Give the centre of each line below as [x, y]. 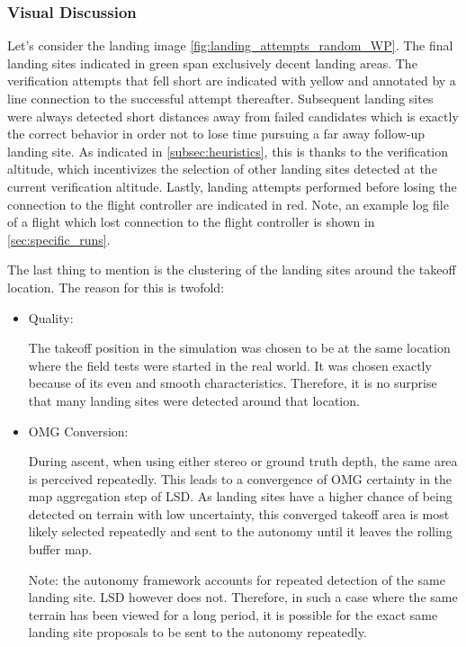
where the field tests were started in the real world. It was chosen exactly [230, 365]
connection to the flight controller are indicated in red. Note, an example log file [228, 204]
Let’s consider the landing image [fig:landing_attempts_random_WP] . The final [230, 45]
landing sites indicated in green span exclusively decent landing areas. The [212, 63]
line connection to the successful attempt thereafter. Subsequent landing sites [220, 98]
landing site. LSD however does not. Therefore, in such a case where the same [243, 597]
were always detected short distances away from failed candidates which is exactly [233, 116]
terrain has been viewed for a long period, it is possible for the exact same [233, 614]
